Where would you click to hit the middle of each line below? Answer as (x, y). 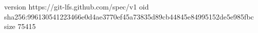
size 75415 (20, 26)
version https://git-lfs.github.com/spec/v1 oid (77, 6)
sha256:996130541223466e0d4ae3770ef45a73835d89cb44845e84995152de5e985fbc (129, 16)
